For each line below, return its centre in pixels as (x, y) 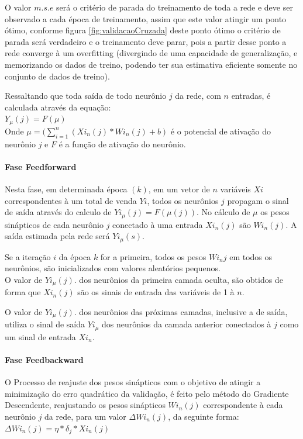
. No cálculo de (223, 212)
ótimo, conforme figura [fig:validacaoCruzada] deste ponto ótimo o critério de (143, 30)
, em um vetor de (179, 189)
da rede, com (198, 96)
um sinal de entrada (40, 336)
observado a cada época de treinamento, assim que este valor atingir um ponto (146, 18)
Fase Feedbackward (44, 360)
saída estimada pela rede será (57, 236)
